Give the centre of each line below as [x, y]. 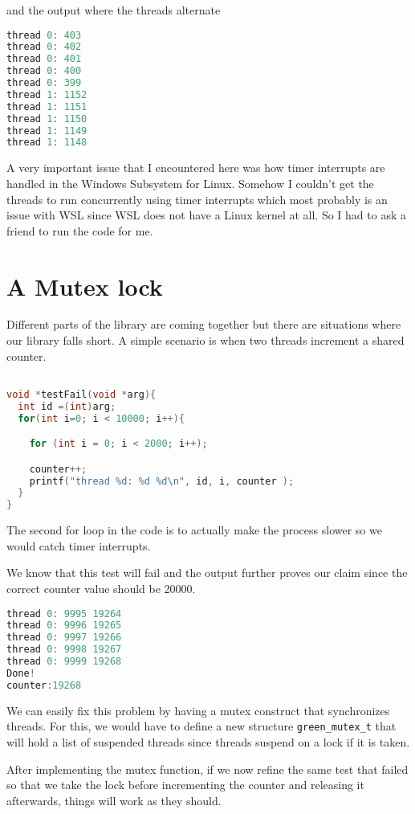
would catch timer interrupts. [79, 545]
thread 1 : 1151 [47, 106]
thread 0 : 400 [44, 71]
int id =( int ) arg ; [67, 406]
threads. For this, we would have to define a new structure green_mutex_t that [201, 726]
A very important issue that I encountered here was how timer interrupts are [196, 168]
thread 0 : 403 [44, 35]
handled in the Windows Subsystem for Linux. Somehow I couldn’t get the [190, 183]
